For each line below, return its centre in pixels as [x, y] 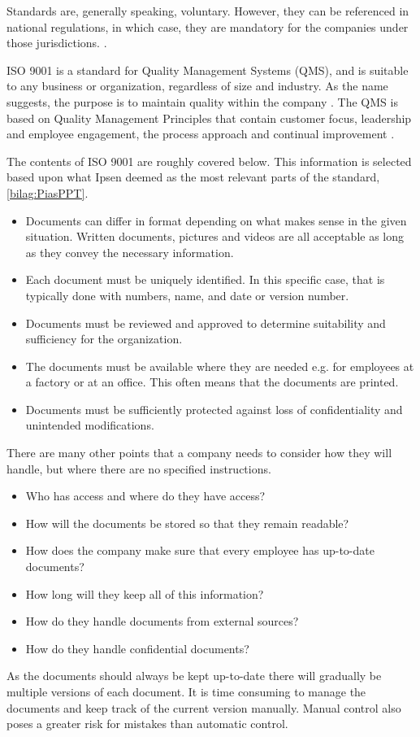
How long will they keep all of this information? [145, 593]
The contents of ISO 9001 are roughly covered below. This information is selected [209, 161]
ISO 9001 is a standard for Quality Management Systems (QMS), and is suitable [208, 70]
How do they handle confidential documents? [137, 648]
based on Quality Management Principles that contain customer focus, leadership [209, 118]
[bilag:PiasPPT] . [48, 192]
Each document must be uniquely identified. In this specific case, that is [205, 279]
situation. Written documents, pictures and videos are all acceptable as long [215, 236]
